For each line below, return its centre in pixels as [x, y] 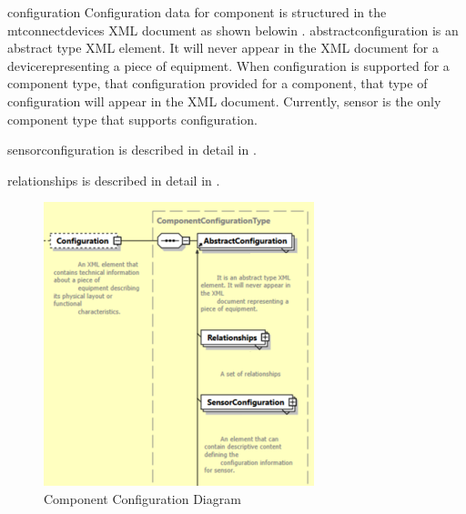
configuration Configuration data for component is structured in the [197, 12]
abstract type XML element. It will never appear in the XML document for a [223, 48]
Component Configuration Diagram [142, 498]
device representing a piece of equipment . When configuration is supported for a [228, 65]
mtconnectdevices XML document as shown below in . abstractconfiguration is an [233, 30]
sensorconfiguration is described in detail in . [132, 150]
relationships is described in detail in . [114, 180]
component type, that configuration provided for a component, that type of [218, 83]
